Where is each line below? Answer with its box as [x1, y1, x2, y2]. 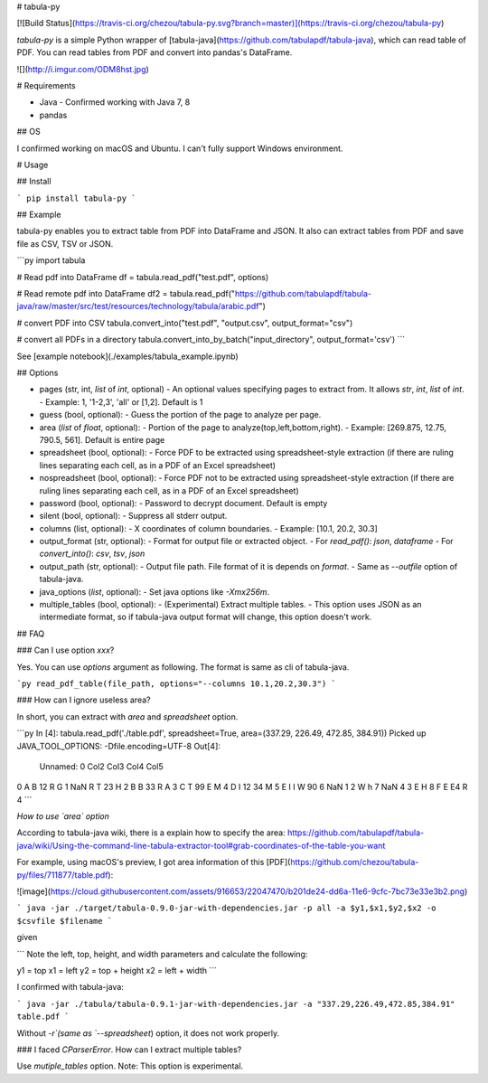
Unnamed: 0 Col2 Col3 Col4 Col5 [39, 760, 164, 772]
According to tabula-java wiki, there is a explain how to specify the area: [16, 827, 286, 838]
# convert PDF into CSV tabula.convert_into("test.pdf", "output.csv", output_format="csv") [16, 317, 353, 328]
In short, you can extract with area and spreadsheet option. [16, 711, 239, 722]
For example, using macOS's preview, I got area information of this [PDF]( [16, 857, 291, 868]
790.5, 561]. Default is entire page [39, 434, 165, 445]
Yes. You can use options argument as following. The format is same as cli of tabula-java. [16, 661, 350, 673]
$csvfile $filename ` [16, 916, 113, 926]
